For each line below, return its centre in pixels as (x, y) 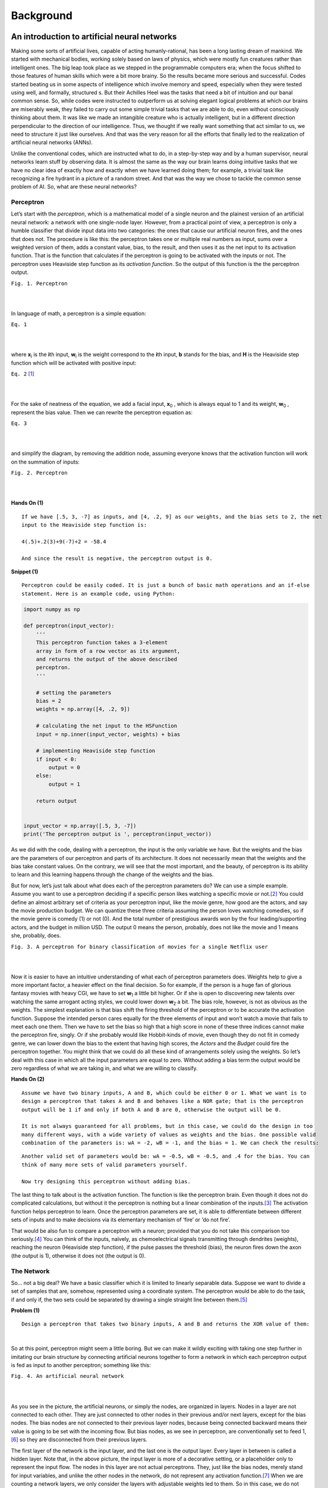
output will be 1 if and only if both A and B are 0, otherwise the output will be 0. (152, 1109)
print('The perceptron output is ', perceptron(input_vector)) (118, 834)
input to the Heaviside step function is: (84, 525)
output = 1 (64, 784)
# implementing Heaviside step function (96, 751)
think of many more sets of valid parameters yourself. (105, 1165)
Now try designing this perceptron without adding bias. (106, 1181)
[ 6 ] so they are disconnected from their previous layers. (79, 1440)
